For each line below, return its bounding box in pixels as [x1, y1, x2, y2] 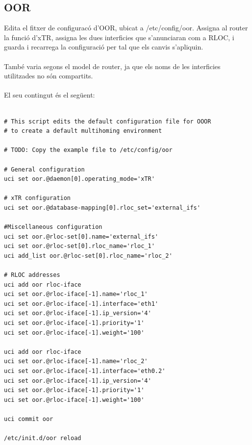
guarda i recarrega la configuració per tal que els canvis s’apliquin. [4, 42, 203, 52]
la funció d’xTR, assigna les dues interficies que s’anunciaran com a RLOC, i [4, 32, 234, 42]
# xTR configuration [4, 195, 71, 202]
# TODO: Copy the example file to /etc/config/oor [4, 147, 173, 154]
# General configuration [4, 166, 85, 173]
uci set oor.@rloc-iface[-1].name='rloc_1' [4, 291, 148, 298]
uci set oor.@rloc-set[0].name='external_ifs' [4, 233, 158, 240]
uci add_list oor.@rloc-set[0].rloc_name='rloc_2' [4, 252, 173, 259]
